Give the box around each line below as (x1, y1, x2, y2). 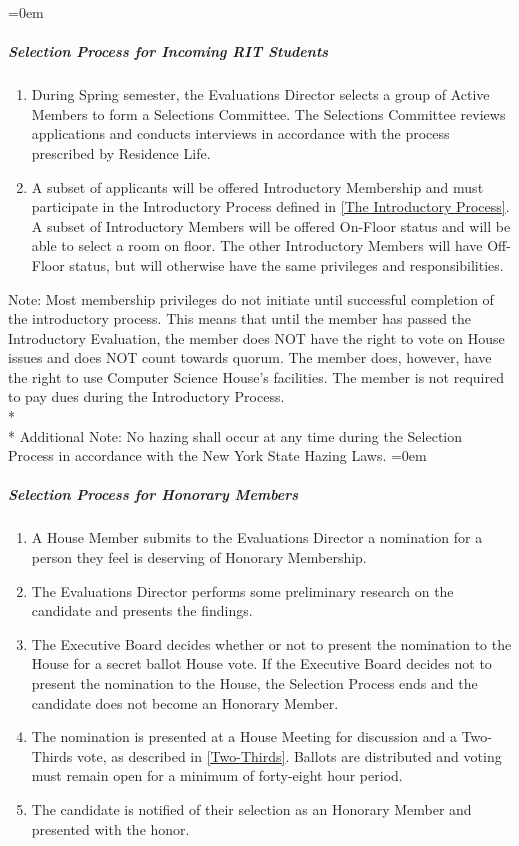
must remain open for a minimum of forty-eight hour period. (31, 765, 403, 786)
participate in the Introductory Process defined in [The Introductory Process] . (31, 196, 510, 217)
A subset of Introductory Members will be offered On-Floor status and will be (31, 215, 511, 236)
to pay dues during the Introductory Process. (8, 386, 285, 407)
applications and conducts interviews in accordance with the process (31, 123, 450, 144)
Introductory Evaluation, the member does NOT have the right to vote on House (8, 327, 505, 348)
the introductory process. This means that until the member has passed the (8, 308, 472, 329)
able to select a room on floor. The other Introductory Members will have (31, 235, 483, 256)
